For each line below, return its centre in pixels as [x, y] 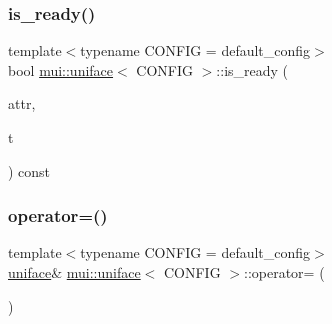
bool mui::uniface [61, 69]
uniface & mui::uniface [74, 272]
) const [29, 170]
